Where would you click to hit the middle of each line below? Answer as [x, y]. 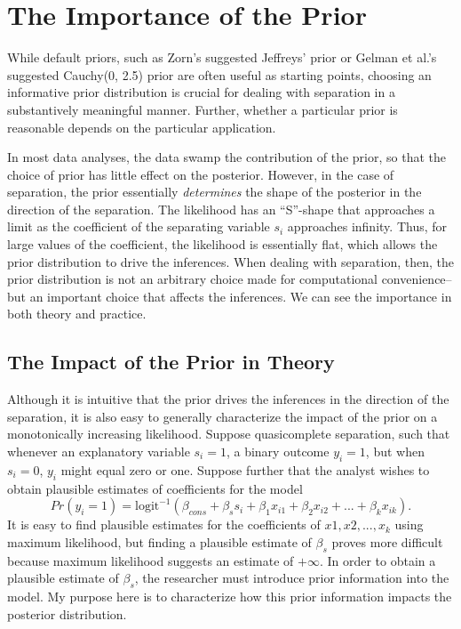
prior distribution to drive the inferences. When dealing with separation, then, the [230, 261]
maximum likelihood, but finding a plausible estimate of [159, 541]
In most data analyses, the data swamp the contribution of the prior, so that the [227, 157]
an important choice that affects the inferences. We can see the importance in [241, 296]
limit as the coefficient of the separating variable [139, 226]
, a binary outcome [278, 452]
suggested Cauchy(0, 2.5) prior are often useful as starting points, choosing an [219, 74]
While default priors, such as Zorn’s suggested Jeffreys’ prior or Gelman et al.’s [222, 57]
